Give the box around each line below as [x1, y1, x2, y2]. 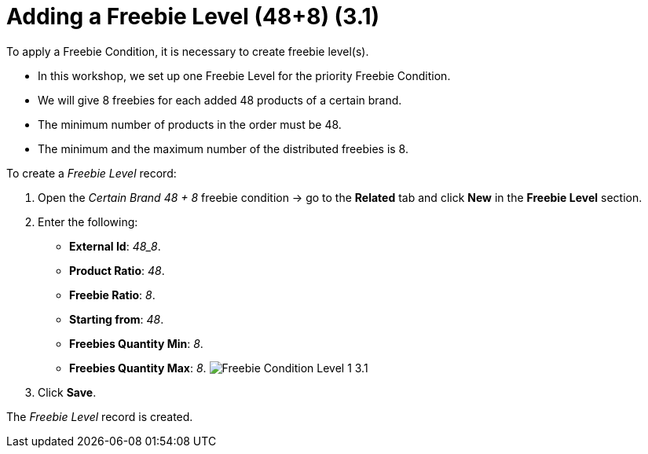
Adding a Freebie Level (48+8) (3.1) [6, 3, 380, 30]
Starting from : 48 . [69, 312, 164, 326]
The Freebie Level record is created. [6, 409, 193, 423]
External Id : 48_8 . [69, 239, 161, 253]
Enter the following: [38, 214, 138, 229]
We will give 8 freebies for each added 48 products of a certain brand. [38, 93, 402, 107]
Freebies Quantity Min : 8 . [69, 336, 203, 350]
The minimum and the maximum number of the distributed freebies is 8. [38, 141, 408, 156]
